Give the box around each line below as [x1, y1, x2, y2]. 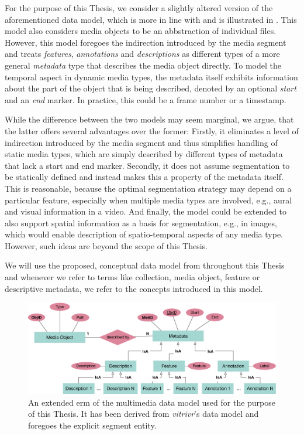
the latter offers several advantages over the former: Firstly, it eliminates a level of [5, 124, 299, 137]
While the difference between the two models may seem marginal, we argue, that [5, 113, 294, 125]
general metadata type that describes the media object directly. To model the [5, 59, 281, 71]
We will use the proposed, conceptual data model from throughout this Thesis [5, 259, 285, 271]
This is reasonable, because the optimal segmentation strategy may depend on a [5, 182, 292, 194]
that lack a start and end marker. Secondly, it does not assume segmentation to [5, 159, 290, 171]
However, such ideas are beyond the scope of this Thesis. [5, 239, 208, 252]
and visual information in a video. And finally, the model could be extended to [5, 205, 287, 217]
